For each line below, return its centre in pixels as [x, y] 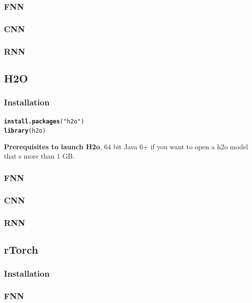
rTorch [21, 249]
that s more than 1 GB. [39, 156]
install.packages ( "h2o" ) [44, 121]
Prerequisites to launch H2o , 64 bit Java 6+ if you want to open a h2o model [126, 146]
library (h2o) [25, 131]
